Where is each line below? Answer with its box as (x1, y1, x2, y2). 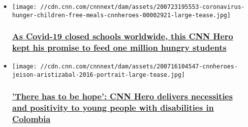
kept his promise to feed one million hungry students (12, 41, 227, 54)
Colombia (12, 112, 51, 125)
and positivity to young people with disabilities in (12, 101, 214, 113)
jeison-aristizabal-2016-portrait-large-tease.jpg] (12, 71, 185, 79)
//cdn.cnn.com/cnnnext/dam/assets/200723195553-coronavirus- (40, 3, 245, 10)
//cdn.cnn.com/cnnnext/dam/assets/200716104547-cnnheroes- (40, 63, 238, 70)
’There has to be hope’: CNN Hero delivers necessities (12, 90, 233, 102)
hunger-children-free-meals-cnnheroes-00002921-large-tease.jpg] (12, 11, 231, 19)
